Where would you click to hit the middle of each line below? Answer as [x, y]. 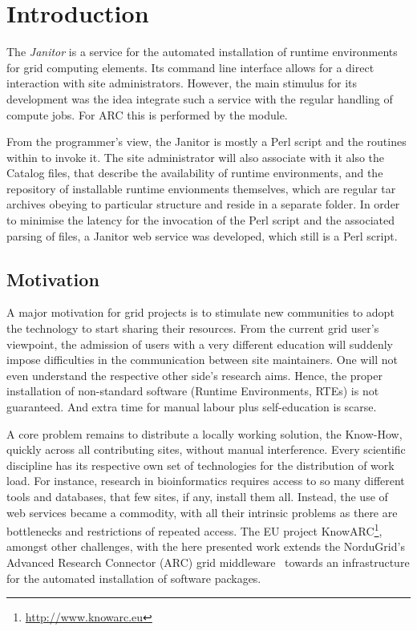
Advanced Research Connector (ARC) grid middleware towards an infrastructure [208, 562]
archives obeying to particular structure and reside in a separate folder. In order [203, 204]
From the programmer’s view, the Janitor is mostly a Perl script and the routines [206, 142]
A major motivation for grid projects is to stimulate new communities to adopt [200, 312]
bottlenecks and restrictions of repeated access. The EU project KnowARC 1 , [194, 530]
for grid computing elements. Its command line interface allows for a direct [190, 67]
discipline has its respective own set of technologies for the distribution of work [200, 465]
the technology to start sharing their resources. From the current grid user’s [193, 328]
